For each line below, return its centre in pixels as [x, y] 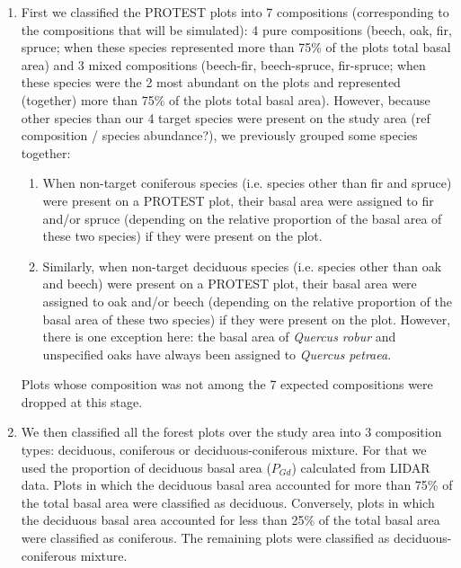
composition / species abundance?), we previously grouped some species [219, 135]
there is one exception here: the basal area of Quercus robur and [219, 337]
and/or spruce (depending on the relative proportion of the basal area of [242, 218]
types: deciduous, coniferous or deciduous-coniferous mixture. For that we [224, 450]
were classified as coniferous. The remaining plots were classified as [205, 538]
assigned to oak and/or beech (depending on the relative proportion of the [247, 301]
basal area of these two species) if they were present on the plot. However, [247, 319]
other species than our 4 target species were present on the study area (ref [226, 117]
